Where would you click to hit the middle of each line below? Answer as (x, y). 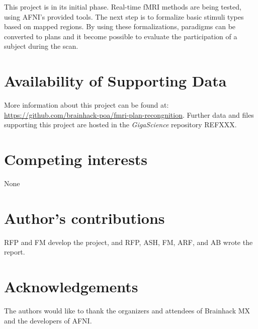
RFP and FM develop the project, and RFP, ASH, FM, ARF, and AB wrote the (128, 242)
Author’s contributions (84, 218)
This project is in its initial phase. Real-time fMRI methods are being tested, (123, 7)
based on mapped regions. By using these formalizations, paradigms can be (120, 26)
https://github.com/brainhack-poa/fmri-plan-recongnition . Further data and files (129, 114)
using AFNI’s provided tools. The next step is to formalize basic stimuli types (124, 16)
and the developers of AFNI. (48, 320)
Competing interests (76, 159)
